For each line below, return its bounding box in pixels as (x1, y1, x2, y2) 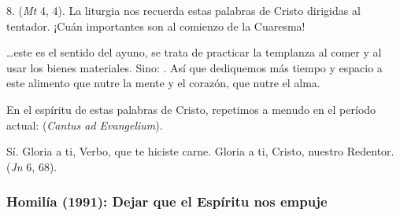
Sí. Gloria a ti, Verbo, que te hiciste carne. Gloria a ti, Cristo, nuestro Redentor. (6, 143, 394, 159)
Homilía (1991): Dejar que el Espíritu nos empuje (6, 192, 328, 211)
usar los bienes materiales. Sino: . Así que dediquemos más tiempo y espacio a (6, 59, 383, 75)
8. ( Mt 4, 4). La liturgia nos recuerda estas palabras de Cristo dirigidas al (6, 2, 361, 18)
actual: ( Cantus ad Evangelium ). (6, 116, 163, 133)
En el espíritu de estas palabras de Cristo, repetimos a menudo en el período (6, 101, 376, 117)
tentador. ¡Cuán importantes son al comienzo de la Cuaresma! (6, 17, 306, 34)
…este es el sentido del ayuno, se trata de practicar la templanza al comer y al (6, 44, 382, 60)
